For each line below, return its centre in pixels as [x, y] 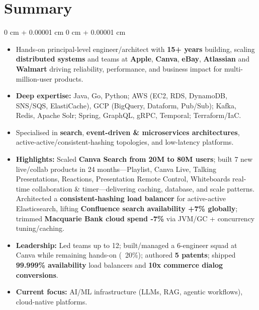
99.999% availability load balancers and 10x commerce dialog [119, 265]
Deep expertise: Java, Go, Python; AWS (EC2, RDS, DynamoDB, [121, 96]
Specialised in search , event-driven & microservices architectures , [128, 132]
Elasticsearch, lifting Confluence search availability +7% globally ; [127, 208]
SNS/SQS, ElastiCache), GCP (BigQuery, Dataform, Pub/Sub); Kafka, [126, 105]
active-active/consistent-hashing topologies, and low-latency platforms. [125, 142]
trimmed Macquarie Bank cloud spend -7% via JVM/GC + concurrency [135, 218]
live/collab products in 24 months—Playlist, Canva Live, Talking [116, 169]
